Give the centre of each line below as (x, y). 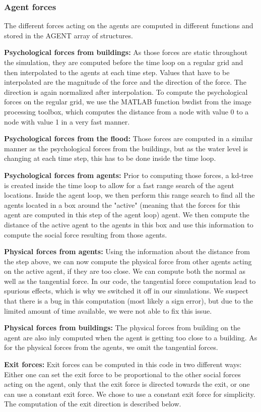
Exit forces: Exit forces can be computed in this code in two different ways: (123, 364)
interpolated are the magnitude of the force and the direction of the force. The (125, 82)
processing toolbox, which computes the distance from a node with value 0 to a (126, 111)
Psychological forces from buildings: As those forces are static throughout (126, 52)
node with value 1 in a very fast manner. (67, 121)
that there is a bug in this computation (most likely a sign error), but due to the (128, 301)
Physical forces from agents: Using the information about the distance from (127, 251)
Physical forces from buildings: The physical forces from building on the (122, 328)
